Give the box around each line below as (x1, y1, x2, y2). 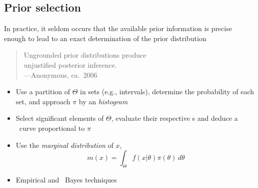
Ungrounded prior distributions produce (23, 50, 146, 60)
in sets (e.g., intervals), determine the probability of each (80, 86, 254, 97)
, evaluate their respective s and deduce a (111, 113, 238, 123)
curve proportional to (19, 122, 85, 133)
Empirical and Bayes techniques (15, 174, 117, 184)
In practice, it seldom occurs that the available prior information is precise (4, 23, 232, 34)
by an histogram (78, 96, 128, 106)
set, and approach (15, 96, 70, 106)
